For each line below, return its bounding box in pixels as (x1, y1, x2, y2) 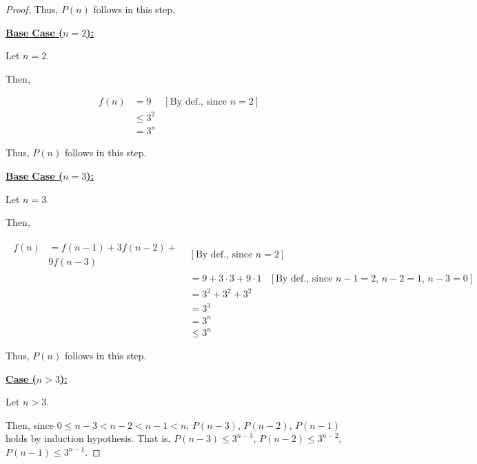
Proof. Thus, (6, 2, 59, 16)
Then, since (6, 417, 54, 432)
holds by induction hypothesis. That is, (6, 431, 171, 445)
